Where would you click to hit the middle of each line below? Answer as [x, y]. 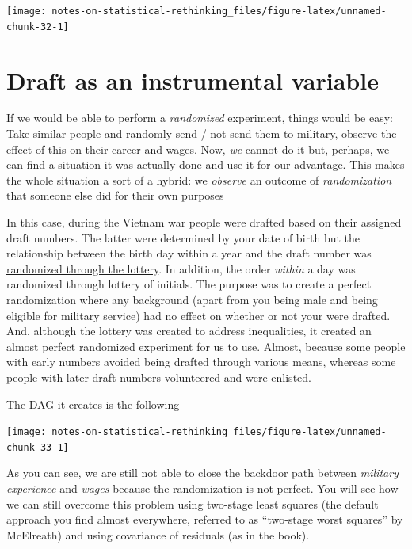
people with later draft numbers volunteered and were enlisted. [159, 377]
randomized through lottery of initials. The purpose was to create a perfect [189, 284]
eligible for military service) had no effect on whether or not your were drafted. [198, 315]
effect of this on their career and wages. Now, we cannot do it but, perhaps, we [198, 149]
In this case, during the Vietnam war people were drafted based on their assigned [204, 222]
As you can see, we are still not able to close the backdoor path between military [202, 473]
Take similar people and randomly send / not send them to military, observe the [202, 133]
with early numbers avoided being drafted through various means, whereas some [201, 362]
